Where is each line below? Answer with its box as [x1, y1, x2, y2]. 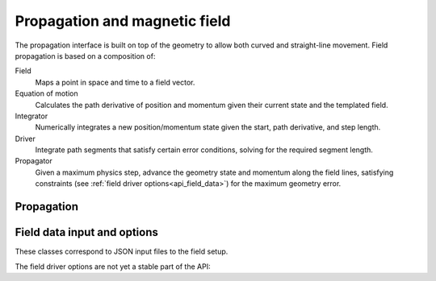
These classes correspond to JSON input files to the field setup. [15, 246, 228, 257]
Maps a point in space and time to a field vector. [35, 77, 195, 87]
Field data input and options [15, 225, 159, 239]
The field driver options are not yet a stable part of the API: [15, 262, 211, 271]
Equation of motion [15, 89, 78, 98]
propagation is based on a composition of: [15, 51, 156, 60]
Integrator [15, 111, 48, 121]
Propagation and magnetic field [15, 12, 231, 30]
